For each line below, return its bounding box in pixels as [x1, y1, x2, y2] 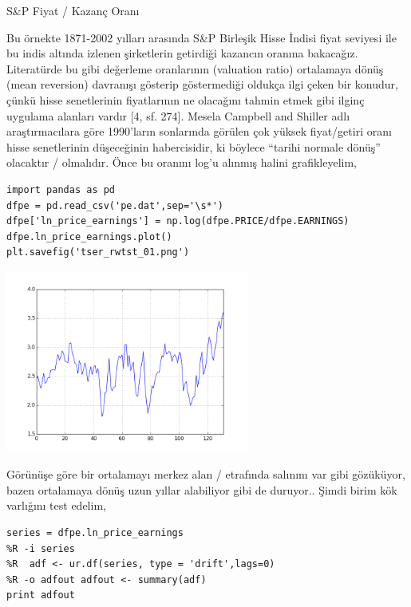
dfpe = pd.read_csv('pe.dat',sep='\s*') [6, 199, 224, 211]
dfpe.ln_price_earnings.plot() [6, 231, 172, 242]
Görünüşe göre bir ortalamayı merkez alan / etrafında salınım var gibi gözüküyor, [6, 466, 405, 483]
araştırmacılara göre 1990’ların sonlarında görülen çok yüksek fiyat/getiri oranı [6, 123, 392, 140]
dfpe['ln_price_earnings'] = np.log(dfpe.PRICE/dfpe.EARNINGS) [6, 215, 350, 227]
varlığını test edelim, [6, 497, 106, 514]
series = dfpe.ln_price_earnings [6, 527, 184, 539]
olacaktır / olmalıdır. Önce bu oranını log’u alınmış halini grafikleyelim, [6, 154, 357, 171]
